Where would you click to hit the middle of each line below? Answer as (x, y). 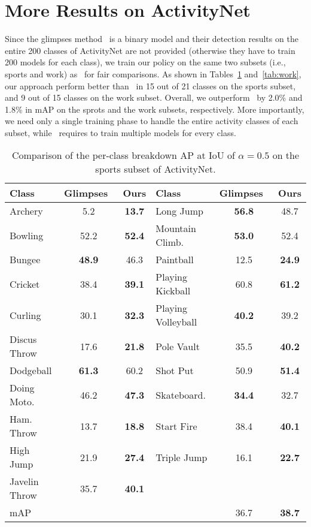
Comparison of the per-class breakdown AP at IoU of (123, 155)
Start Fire (176, 426)
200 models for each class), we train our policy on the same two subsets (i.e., (145, 62)
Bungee (25, 260)
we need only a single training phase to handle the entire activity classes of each (152, 121)
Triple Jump (182, 457)
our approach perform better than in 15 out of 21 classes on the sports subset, (150, 85)
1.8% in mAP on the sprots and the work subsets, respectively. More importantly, (155, 109)
